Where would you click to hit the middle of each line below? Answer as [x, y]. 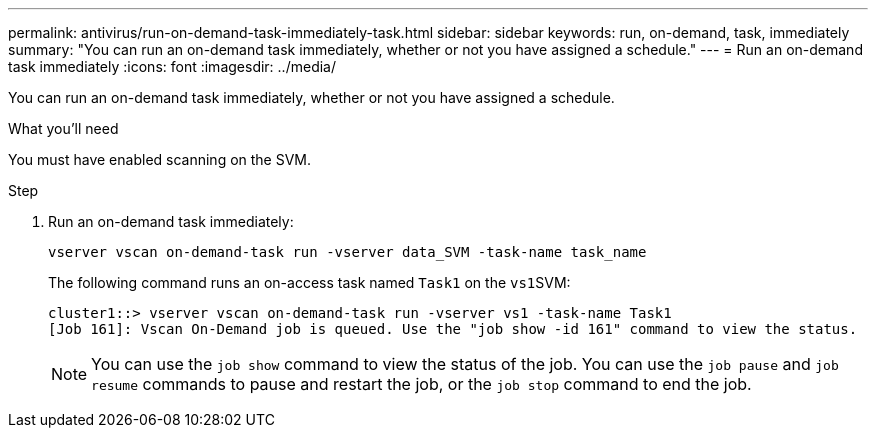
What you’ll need [63, 128]
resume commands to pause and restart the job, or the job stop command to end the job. [421, 384]
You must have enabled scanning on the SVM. [160, 159]
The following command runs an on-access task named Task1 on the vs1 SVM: [309, 282]
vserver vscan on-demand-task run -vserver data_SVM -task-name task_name [347, 252]
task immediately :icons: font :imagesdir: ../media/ [172, 66]
